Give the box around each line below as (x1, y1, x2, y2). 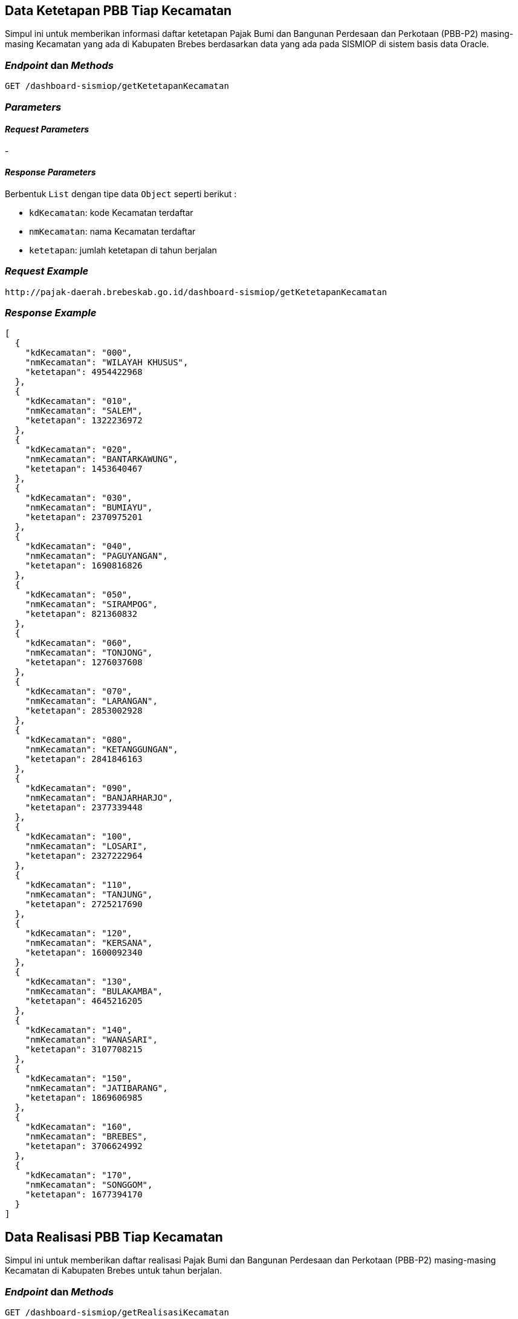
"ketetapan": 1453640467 (25, 464, 143, 474)
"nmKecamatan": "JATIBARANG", (25, 1083, 168, 1093)
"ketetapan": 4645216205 (25, 996, 143, 1006)
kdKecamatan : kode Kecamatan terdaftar (29, 207, 193, 218)
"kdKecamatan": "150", (25, 1073, 132, 1084)
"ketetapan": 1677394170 (25, 1190, 143, 1200)
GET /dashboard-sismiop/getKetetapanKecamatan (5, 81, 229, 91)
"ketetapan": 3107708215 (25, 1044, 143, 1055)
